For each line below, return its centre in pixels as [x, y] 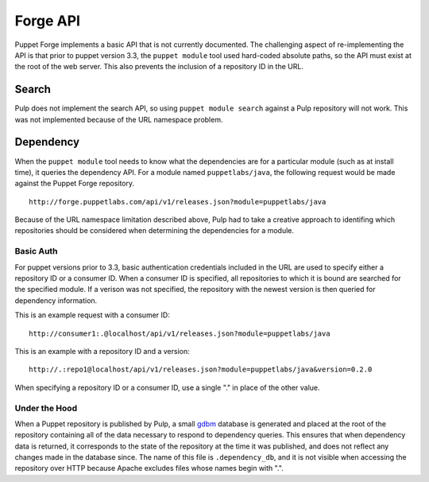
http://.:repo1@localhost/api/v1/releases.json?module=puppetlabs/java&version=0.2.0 [201, 369]
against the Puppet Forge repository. [75, 184]
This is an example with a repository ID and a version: [102, 351]
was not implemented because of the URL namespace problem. [119, 119]
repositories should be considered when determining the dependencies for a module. [154, 231]
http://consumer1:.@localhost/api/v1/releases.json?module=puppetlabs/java [180, 333]
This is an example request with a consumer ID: [92, 315]
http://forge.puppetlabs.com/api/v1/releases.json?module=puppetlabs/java [178, 202]
